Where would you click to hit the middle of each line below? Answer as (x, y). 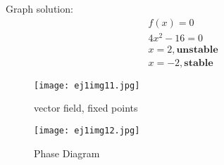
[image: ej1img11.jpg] (87, 85)
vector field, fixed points (86, 108)
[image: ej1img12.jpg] (87, 131)
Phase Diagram (67, 153)
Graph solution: (39, 8)
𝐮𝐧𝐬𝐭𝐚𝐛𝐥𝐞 (197, 49)
